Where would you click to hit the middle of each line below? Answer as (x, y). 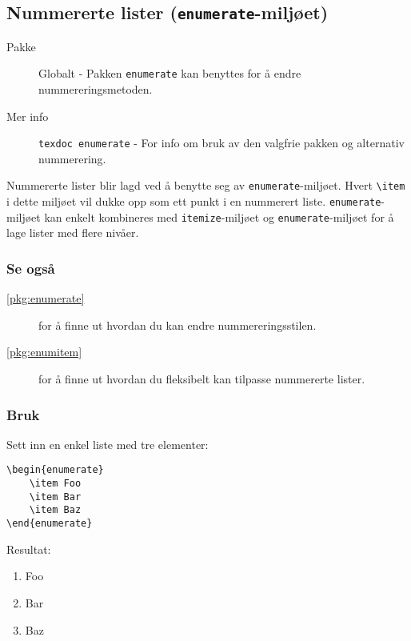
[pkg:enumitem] (44, 352)
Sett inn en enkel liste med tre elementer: (108, 444)
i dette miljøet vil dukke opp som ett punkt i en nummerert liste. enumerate (194, 201)
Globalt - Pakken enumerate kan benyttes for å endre (170, 73)
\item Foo (55, 484)
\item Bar (55, 497)
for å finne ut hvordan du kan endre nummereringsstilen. (178, 325)
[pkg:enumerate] (46, 298)
